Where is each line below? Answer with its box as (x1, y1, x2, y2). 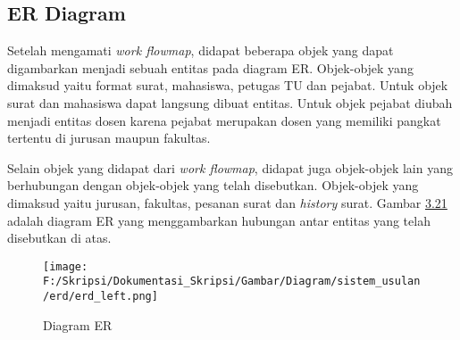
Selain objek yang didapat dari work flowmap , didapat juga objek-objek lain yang (7, 158, 453, 177)
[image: (43, 260, 88, 273)
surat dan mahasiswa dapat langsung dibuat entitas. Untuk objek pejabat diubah (7, 93, 453, 112)
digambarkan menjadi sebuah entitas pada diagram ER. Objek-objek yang (7, 58, 414, 77)
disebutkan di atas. (7, 228, 112, 247)
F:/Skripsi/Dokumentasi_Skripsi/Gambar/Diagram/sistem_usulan (43, 275, 421, 288)
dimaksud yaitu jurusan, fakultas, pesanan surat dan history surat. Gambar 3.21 (7, 193, 447, 211)
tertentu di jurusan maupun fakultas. (7, 129, 211, 147)
